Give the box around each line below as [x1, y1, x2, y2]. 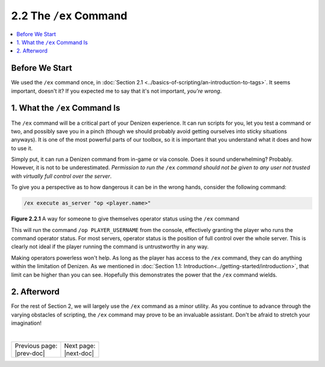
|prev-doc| [14, 350, 45, 358]
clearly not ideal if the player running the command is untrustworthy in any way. [11, 243, 209, 250]
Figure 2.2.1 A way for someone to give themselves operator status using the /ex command [11, 215, 240, 222]
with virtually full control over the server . [11, 172, 112, 180]
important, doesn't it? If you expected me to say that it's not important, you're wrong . [11, 87, 222, 95]
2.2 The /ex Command [11, 9, 128, 22]
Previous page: [14, 342, 58, 350]
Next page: [64, 342, 96, 350]
